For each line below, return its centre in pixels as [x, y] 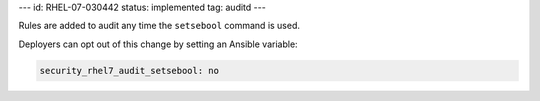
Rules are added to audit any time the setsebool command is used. [159, 26]
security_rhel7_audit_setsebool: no [129, 70]
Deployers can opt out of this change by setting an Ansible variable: [158, 44]
